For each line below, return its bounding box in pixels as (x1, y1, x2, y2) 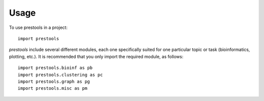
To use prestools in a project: (9, 25, 68, 30)
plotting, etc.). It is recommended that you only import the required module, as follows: (9, 53, 183, 59)
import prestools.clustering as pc (18, 72, 103, 77)
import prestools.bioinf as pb (18, 65, 93, 71)
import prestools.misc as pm (18, 86, 88, 91)
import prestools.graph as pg (18, 78, 90, 84)
